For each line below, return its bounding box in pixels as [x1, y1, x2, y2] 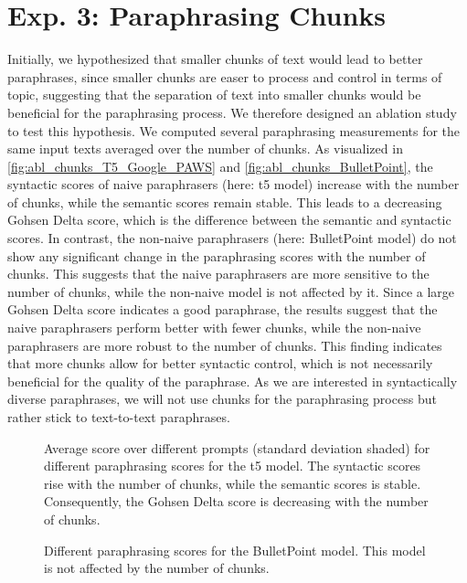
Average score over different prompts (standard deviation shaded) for [44, 438, 430, 457]
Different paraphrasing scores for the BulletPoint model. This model [44, 540, 426, 559]
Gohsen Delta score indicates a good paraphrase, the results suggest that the [7, 300, 438, 319]
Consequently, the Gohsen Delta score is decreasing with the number [44, 492, 429, 511]
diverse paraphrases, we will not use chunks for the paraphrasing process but [7, 389, 437, 408]
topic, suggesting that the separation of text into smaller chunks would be [7, 85, 421, 104]
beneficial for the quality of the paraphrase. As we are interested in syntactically [7, 371, 458, 390]
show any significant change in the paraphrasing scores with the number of [7, 246, 426, 265]
